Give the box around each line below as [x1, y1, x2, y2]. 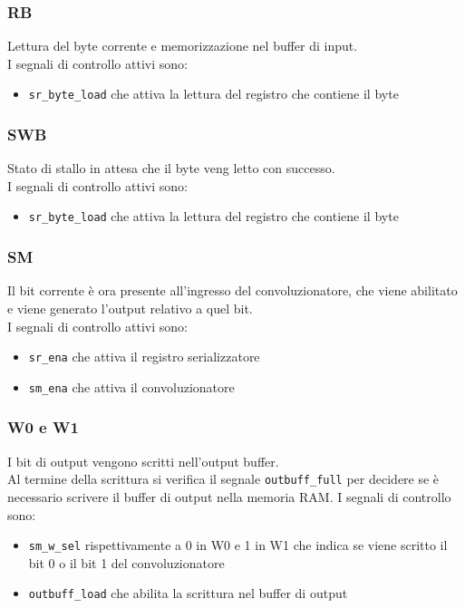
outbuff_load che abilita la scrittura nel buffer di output [28, 584, 348, 603]
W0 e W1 [7, 416, 79, 439]
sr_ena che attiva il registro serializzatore [28, 347, 260, 366]
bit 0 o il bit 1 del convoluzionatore [28, 553, 225, 572]
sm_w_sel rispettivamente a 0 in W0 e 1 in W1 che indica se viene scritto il [28, 536, 448, 555]
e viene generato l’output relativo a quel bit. [7, 298, 253, 317]
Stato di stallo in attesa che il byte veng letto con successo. [7, 159, 335, 178]
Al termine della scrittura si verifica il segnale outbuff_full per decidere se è [7, 469, 440, 488]
